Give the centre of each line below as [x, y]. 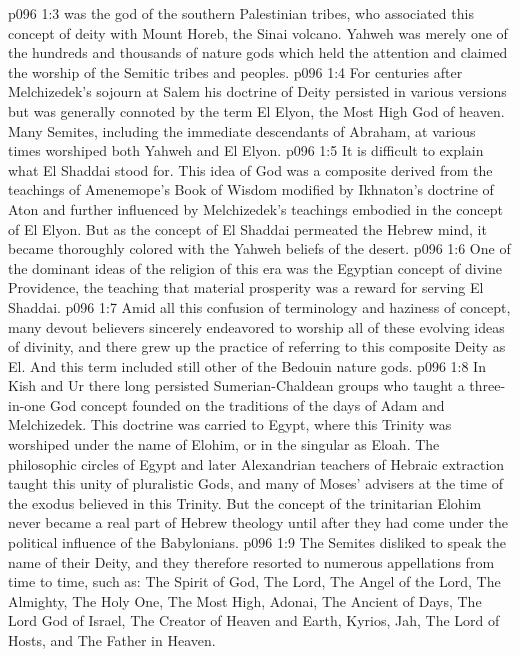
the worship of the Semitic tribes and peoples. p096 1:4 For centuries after [235, 71]
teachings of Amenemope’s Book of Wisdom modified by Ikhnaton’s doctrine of [251, 189]
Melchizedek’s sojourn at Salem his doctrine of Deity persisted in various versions [257, 91]
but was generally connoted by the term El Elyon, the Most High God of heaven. [256, 110]
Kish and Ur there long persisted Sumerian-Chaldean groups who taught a [236, 385]
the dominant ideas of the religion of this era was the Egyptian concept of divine [255, 267]
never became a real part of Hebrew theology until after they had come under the [258, 522]
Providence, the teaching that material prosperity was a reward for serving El [246, 287]
